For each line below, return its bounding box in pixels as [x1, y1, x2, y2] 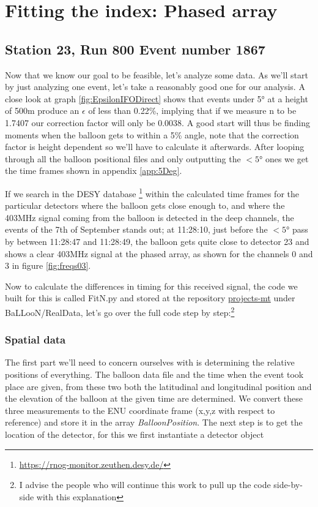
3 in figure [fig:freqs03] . [5, 259, 91, 272]
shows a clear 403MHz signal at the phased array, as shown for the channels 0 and [5, 247, 313, 260]
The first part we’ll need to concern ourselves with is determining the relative [5, 356, 295, 369]
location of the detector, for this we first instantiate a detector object [5, 427, 264, 440]
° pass [286, 223, 308, 236]
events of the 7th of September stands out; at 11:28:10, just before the [5, 223, 268, 236]
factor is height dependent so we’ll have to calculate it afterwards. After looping [5, 140, 305, 153]
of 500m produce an [5, 104, 79, 117]
